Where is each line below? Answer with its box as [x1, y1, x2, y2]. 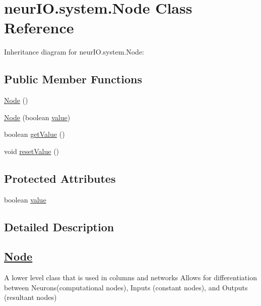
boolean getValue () [4, 129, 65, 139]
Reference [4, 17, 74, 38]
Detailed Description [4, 219, 114, 234]
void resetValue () [4, 145, 59, 156]
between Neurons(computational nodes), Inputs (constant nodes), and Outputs [4, 282, 248, 292]
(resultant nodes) [4, 292, 57, 302]
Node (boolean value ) [4, 112, 71, 122]
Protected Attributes [4, 170, 116, 186]
